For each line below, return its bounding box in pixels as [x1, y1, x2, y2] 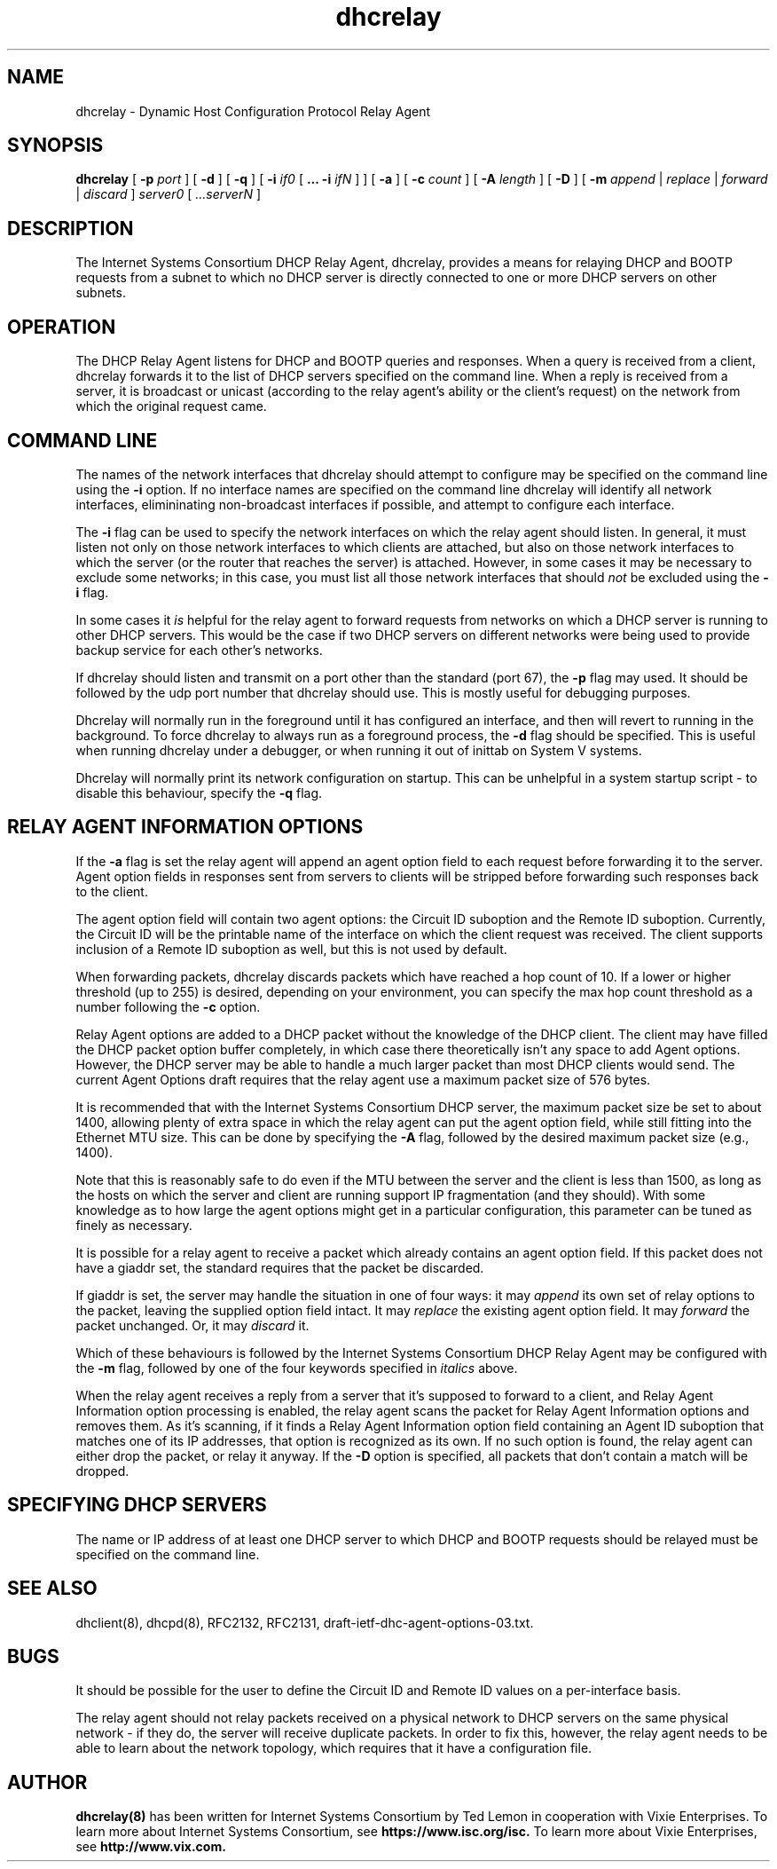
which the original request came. [75, 398, 267, 414]
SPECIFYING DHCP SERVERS [7, 1494, 267, 1517]
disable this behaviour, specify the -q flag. [75, 785, 323, 800]
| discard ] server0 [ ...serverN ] [75, 186, 262, 202]
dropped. [75, 1463, 129, 1479]
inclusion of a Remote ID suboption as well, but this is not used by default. [75, 941, 507, 957]
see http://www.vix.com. [75, 1839, 226, 1855]
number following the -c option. [75, 998, 261, 1014]
